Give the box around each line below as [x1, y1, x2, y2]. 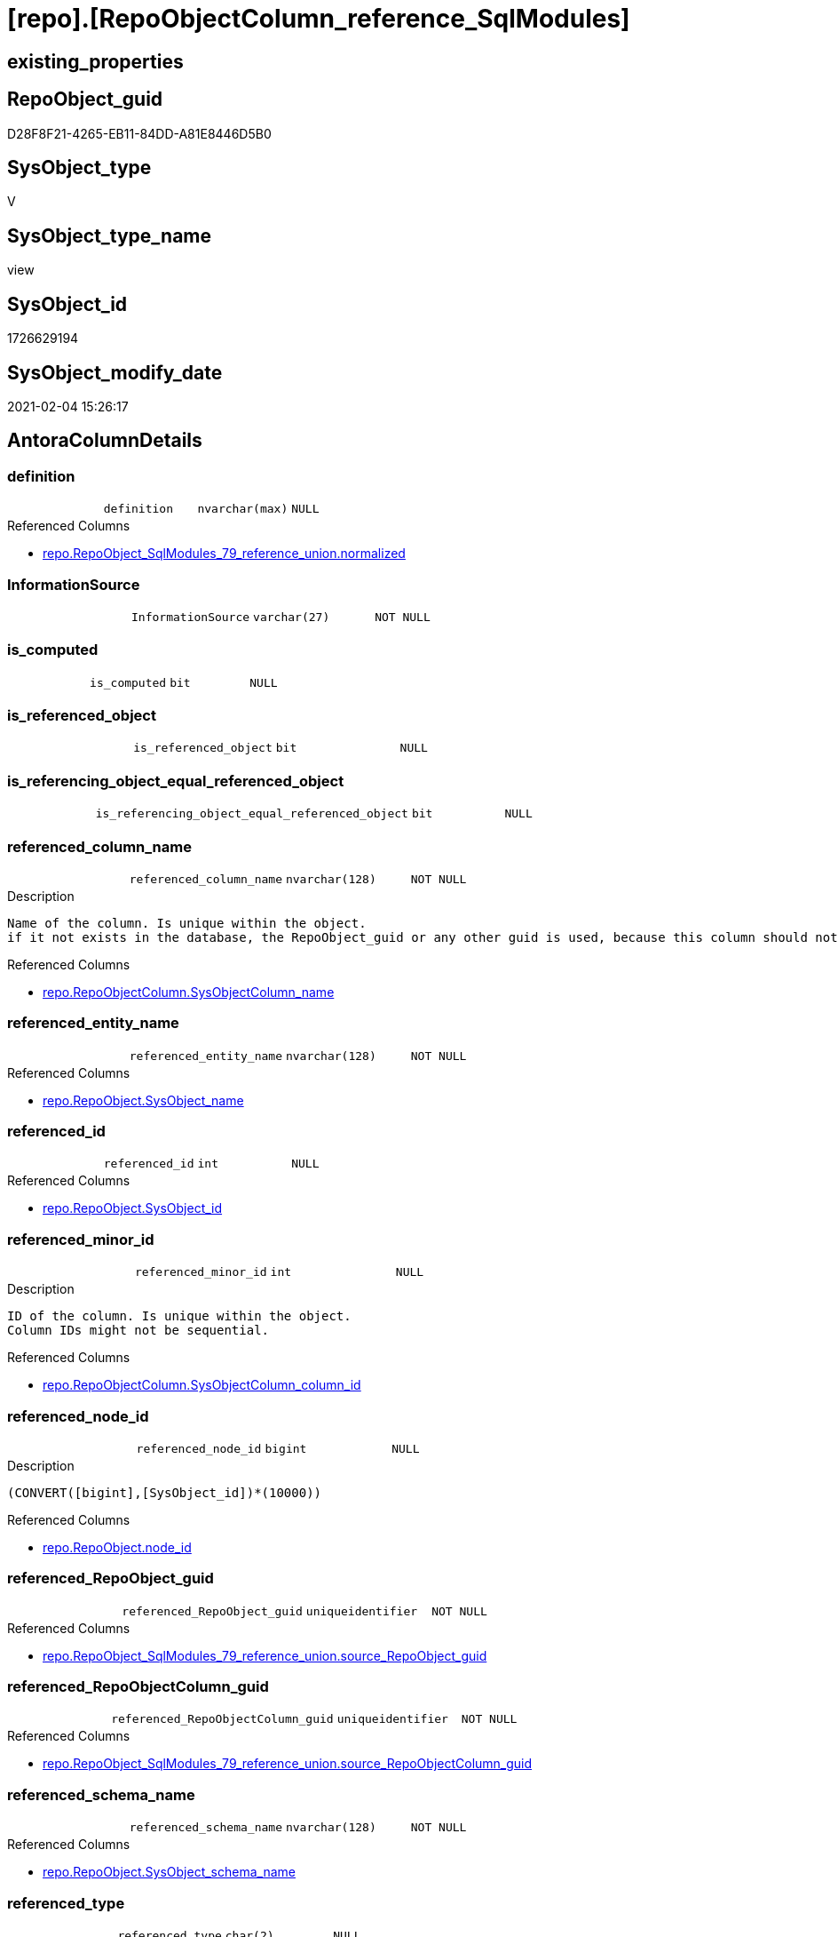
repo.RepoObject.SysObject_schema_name [43, 1864, 296, 1880]
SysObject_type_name [7, 224, 212, 247]
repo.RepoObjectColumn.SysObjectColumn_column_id [43, 1377, 361, 1393]
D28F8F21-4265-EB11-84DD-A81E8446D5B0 [7, 125, 272, 141]
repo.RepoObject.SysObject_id [43, 1200, 223, 1216]
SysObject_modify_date [7, 361, 223, 384]
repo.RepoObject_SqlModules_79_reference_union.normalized [43, 546, 406, 562]
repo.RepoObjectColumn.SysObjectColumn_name [43, 984, 335, 1000]
